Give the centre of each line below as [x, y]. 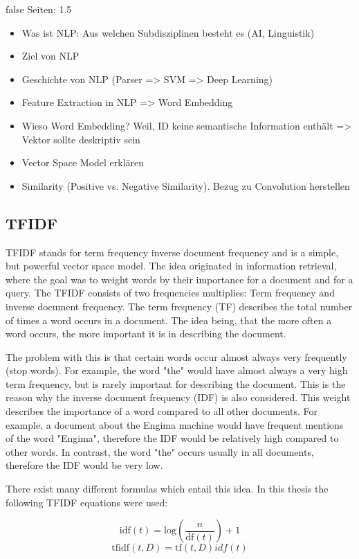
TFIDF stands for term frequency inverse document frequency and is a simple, [172, 252]
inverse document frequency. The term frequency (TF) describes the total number [179, 306]
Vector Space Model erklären [83, 162]
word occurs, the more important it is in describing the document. [146, 334]
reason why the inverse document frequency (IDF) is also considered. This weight [178, 397]
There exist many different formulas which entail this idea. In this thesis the [167, 489]
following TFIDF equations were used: [87, 502]
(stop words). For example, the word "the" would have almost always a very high [177, 370]
